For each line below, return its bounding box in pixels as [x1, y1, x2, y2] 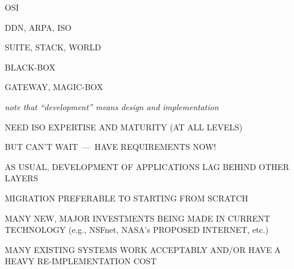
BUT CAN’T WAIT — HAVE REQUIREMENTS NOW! [5, 140, 216, 153]
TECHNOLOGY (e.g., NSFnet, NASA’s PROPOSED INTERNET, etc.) [5, 223, 269, 236]
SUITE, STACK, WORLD [5, 41, 101, 53]
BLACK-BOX [5, 60, 56, 73]
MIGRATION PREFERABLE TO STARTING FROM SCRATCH [5, 191, 248, 204]
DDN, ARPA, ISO [5, 21, 72, 33]
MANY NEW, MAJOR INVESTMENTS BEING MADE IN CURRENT [5, 212, 270, 224]
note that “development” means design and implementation [5, 100, 219, 113]
